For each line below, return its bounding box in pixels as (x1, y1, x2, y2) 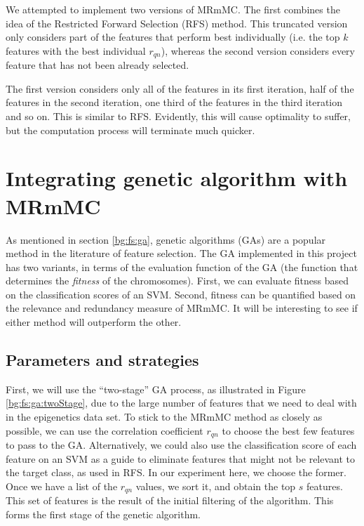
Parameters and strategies (6, 349, 199, 371)
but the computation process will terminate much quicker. (6, 122, 255, 137)
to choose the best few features (222, 423, 355, 438)
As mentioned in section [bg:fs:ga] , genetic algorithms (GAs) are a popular (6, 232, 326, 246)
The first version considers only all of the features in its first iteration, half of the (6, 81, 354, 96)
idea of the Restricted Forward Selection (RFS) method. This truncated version (6, 15, 348, 30)
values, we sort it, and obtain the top (135, 478, 296, 493)
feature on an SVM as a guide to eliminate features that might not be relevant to (6, 451, 356, 466)
